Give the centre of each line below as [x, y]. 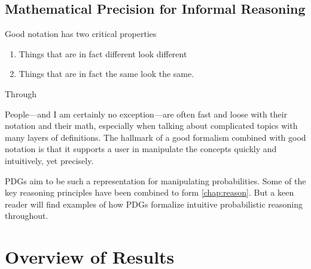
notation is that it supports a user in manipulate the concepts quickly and [141, 149]
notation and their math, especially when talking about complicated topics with [151, 126]
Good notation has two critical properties [81, 34]
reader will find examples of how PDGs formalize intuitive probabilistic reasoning [154, 204]
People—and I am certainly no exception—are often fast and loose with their [146, 114]
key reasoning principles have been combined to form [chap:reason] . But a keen [150, 192]
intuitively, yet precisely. [49, 160]
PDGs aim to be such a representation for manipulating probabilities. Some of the [155, 180]
